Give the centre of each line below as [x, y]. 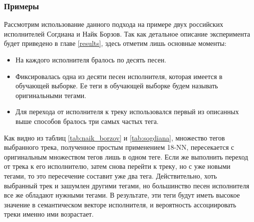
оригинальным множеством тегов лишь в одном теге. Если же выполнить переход [126, 156]
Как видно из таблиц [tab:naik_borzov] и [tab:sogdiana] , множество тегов [115, 137]
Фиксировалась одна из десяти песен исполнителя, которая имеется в [119, 76]
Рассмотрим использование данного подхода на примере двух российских [114, 24]
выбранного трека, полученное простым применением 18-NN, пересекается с [119, 147]
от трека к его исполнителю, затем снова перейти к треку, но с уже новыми [117, 166]
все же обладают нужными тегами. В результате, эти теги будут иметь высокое [122, 195]
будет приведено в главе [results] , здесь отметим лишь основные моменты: [115, 43]
